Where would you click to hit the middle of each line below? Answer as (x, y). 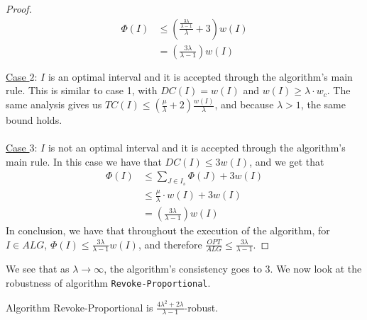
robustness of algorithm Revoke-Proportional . (108, 283)
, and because (244, 104)
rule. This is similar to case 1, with (82, 90)
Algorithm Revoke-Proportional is (80, 307)
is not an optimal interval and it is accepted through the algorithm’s (197, 148)
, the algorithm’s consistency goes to (183, 269)
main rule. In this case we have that (84, 161)
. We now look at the (316, 269)
